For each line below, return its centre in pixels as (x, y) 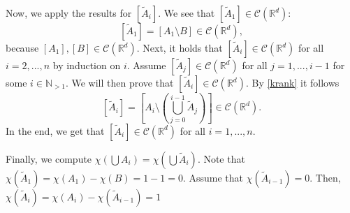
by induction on (87, 65)
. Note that (221, 158)
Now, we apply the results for (69, 13)
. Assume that (213, 177)
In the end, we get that (55, 130)
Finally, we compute (49, 158)
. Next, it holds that (180, 47)
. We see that (187, 13)
